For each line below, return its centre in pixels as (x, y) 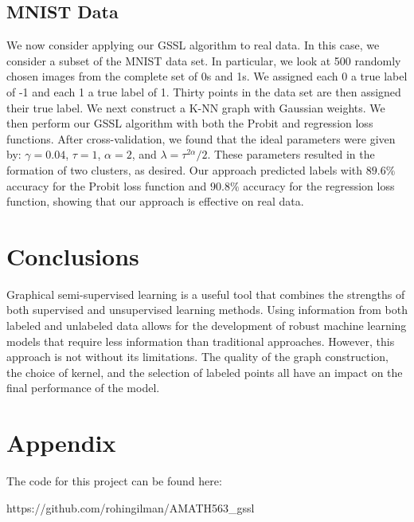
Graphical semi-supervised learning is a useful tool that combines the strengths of (206, 294)
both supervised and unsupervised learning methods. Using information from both (207, 310)
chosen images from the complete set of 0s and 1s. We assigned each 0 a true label (207, 76)
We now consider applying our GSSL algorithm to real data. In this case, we (193, 45)
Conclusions (73, 255)
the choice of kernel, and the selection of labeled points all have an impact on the (205, 372)
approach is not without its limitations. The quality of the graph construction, (197, 357)
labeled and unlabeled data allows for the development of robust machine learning (207, 326)
